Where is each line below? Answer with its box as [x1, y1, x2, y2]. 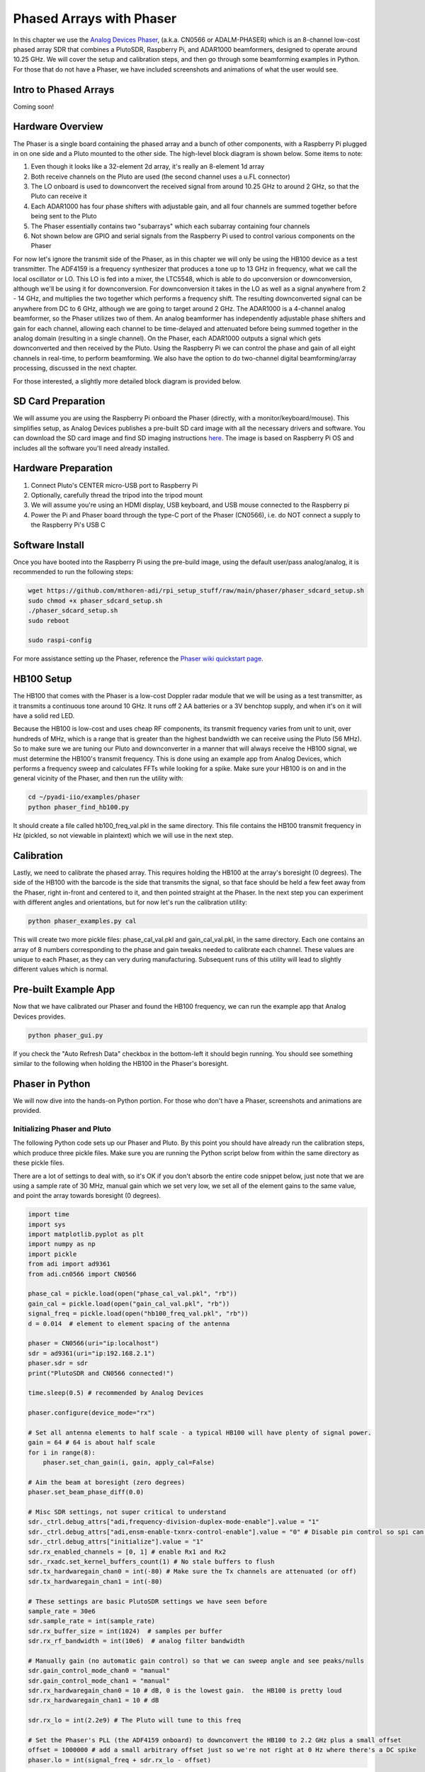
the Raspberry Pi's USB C [30, 521, 106, 529]
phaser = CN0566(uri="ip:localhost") [28, 1340, 159, 1347]
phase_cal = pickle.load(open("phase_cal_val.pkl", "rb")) [28, 1290, 237, 1298]
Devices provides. [13, 1012, 66, 1021]
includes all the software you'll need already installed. [13, 444, 170, 452]
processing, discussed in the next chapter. [13, 364, 137, 372]
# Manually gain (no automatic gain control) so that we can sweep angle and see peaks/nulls [28, 1656, 365, 1665]
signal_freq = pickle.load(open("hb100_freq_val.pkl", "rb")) [28, 1310, 249, 1318]
